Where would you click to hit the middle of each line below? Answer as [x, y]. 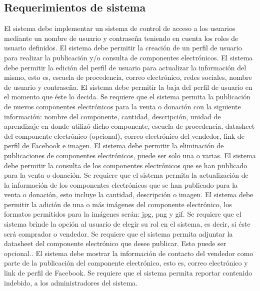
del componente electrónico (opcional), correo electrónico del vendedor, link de [124, 136]
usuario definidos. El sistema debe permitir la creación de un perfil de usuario [123, 48]
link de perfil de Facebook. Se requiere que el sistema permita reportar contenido [128, 273]
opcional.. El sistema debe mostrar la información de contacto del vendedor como [129, 253]
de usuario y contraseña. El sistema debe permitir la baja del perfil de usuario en [128, 87]
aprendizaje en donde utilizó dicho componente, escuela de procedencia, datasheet [129, 126]
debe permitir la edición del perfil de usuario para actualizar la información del [125, 67]
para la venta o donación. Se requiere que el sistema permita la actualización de [126, 175]
